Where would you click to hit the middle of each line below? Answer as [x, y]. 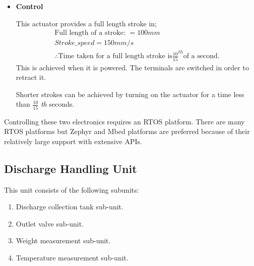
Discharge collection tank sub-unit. [70, 207]
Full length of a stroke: [90, 33]
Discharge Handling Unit [71, 168]
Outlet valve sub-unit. [50, 223]
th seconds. [57, 104]
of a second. [201, 56]
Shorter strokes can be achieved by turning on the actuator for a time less [130, 94]
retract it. [31, 77]
